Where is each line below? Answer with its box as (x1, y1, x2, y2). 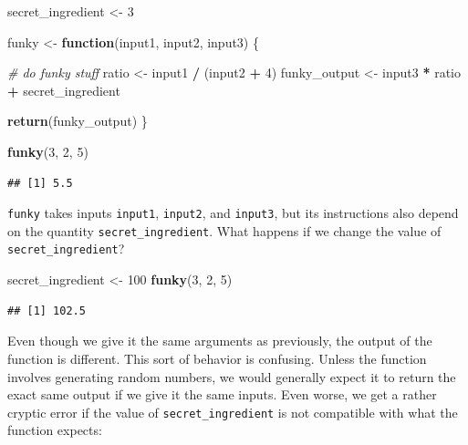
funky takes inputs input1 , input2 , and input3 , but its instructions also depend (7, 203, 459, 222)
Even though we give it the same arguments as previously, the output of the (7, 331, 432, 350)
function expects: (7, 420, 102, 440)
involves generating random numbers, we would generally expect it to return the (7, 367, 456, 386)
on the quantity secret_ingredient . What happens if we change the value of (7, 221, 442, 240)
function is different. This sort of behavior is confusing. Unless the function (7, 348, 427, 367)
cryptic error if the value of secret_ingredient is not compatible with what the (7, 402, 458, 421)
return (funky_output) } (7, 111, 148, 130)
